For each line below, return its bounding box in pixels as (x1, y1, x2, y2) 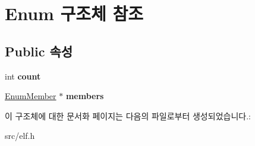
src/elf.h (5, 129, 35, 142)
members (65, 90, 104, 102)
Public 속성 (5, 42, 73, 60)
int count (5, 69, 41, 82)
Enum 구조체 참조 (5, 1, 144, 26)
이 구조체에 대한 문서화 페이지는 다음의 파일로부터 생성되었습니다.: (5, 109, 251, 122)
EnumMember (5, 90, 56, 102)
